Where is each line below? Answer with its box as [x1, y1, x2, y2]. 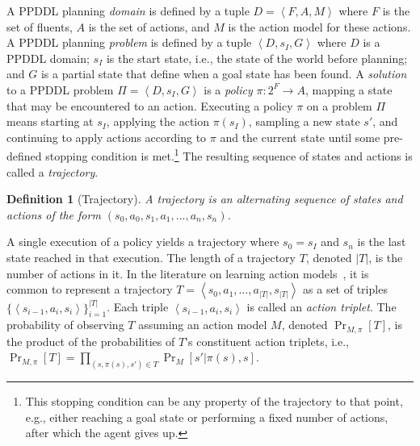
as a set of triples [303, 281, 388, 298]
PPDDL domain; [6, 49, 90, 66]
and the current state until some [220, 128, 380, 145]
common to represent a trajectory [6, 281, 173, 298]
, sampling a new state [248, 113, 360, 130]
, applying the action [106, 113, 210, 130]
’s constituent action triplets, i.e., [185, 332, 349, 349]
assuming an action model [138, 316, 267, 333]
